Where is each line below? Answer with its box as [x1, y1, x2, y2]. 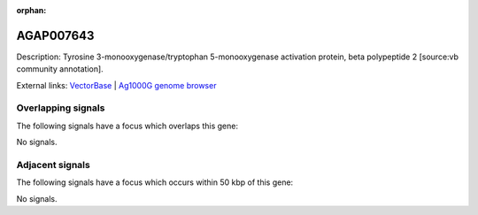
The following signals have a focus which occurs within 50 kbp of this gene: [16, 177, 294, 188]
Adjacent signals [16, 158, 90, 171]
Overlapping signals [16, 102, 105, 114]
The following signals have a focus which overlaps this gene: [16, 120, 239, 131]
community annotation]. [16, 64, 104, 74]
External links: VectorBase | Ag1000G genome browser [16, 80, 217, 90]
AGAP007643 [16, 27, 95, 43]
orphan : [16, 5, 47, 15]
